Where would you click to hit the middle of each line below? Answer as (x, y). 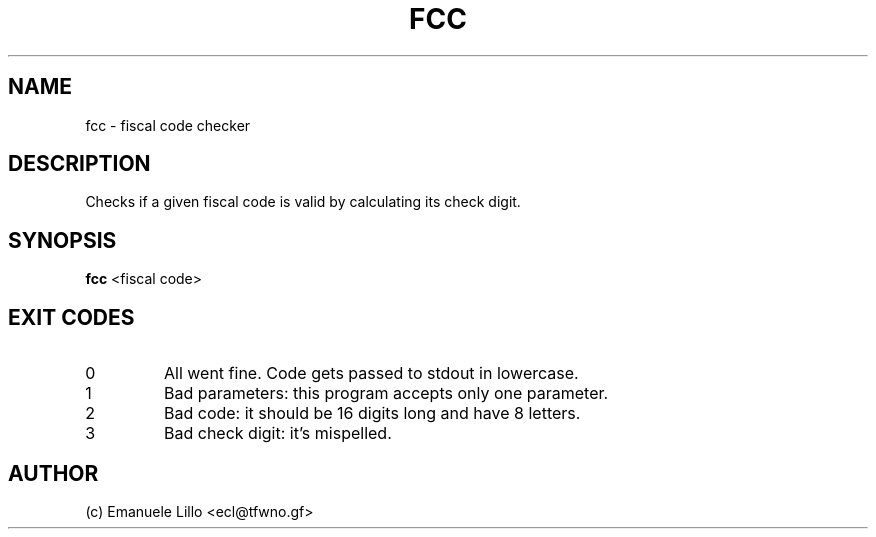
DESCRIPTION (79, 164)
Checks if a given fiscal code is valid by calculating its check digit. (303, 202)
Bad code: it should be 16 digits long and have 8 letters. (372, 413)
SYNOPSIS (62, 240)
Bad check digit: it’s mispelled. (277, 433)
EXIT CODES (71, 317)
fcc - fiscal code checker (168, 125)
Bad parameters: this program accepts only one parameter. (386, 393)
